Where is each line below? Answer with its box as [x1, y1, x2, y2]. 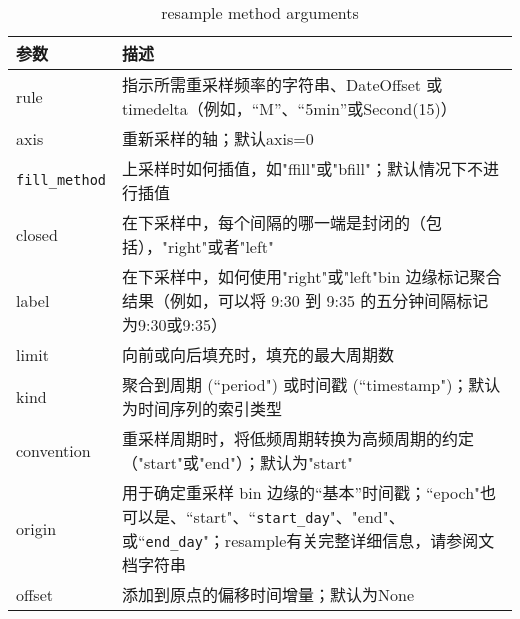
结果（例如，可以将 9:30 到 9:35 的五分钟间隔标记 [122, 289, 489, 312]
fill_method [16, 172, 107, 188]
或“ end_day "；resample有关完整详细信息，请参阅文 [122, 529, 495, 552]
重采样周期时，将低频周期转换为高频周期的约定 [122, 427, 475, 450]
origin [16, 516, 57, 540]
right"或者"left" [168, 235, 275, 258]
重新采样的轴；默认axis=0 [122, 127, 314, 150]
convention [16, 438, 91, 462]
